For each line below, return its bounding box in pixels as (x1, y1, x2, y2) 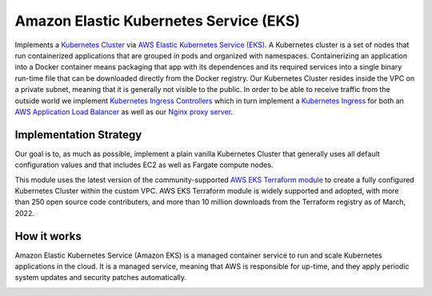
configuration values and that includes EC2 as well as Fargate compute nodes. (14, 160, 274, 170)
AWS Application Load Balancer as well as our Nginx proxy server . (14, 106, 234, 116)
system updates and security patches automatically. (14, 273, 187, 282)
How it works (14, 229, 82, 243)
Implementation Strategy (14, 128, 142, 142)
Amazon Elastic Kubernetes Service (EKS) (14, 12, 300, 30)
